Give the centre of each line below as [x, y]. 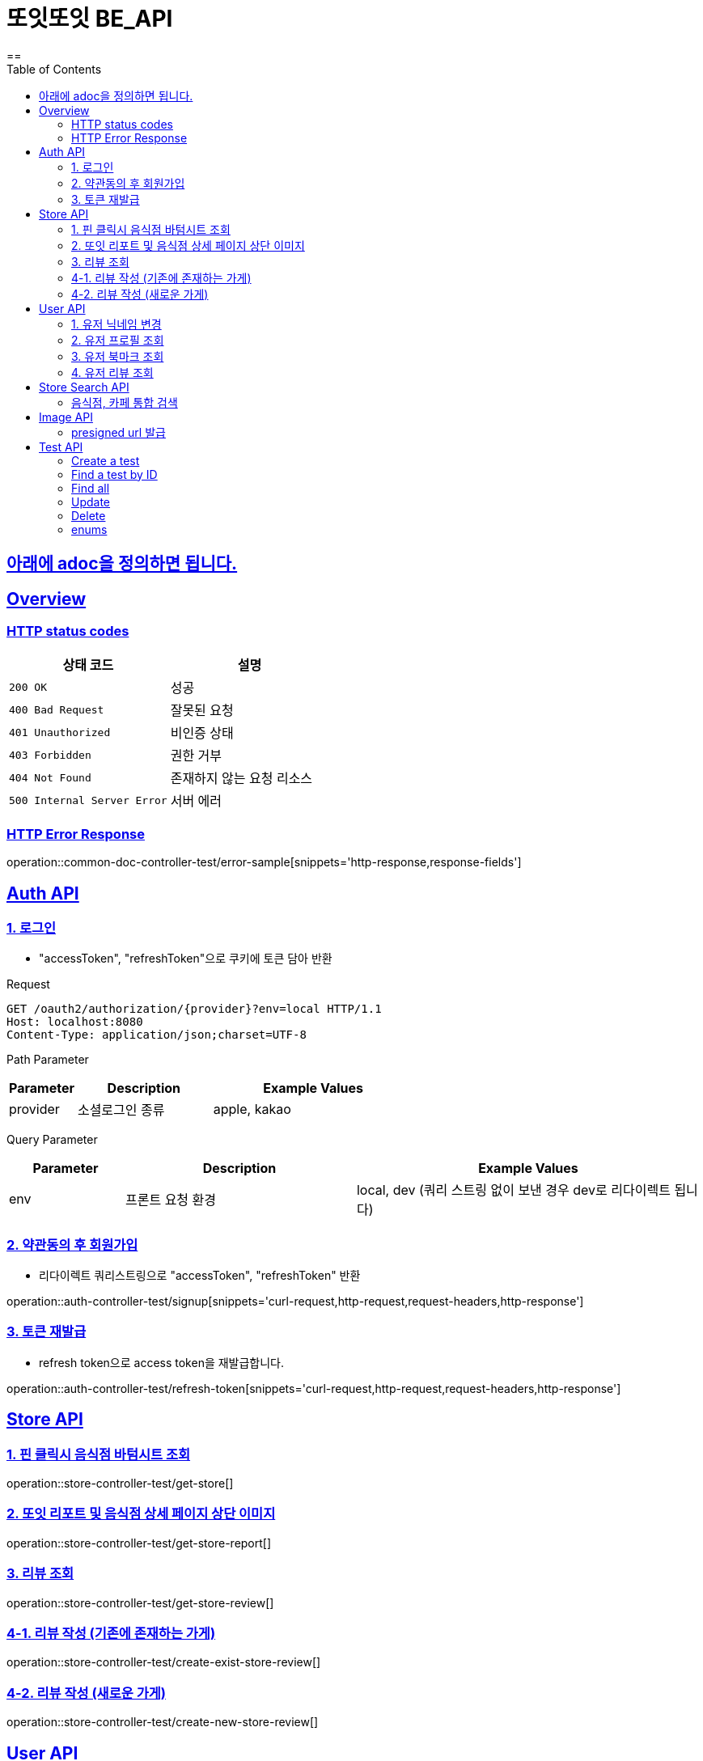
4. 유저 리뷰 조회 [112, 372]
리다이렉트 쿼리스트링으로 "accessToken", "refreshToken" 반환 [200, 1276]
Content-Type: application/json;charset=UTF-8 [157, 1035]
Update [91, 502]
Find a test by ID [114, 474]
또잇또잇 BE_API [90, 19]
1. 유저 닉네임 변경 [116, 324]
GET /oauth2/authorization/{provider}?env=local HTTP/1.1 [194, 1009]
